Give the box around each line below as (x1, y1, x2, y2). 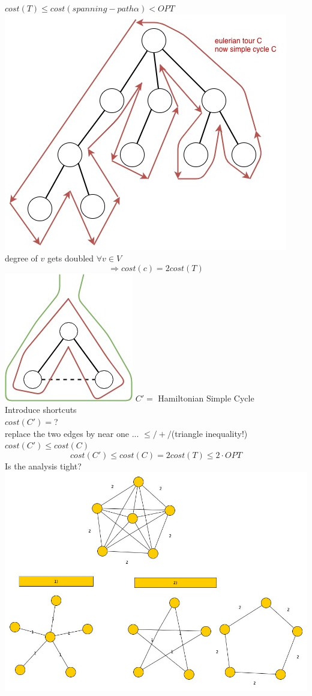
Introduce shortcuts (5, 403, 77, 416)
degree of (5, 252, 38, 264)
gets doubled (47, 252, 94, 264)
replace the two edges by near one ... (5, 427, 139, 439)
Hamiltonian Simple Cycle (158, 391, 254, 404)
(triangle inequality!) (171, 427, 248, 439)
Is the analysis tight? (5, 459, 82, 472)
